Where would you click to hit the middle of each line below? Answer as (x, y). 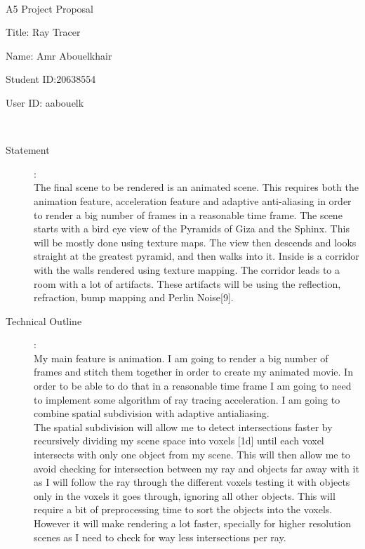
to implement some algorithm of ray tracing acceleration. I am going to (187, 399)
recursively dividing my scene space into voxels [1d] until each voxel (179, 441)
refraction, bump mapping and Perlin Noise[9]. (134, 297)
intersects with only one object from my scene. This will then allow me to (192, 455)
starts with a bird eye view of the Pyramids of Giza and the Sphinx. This (192, 229)
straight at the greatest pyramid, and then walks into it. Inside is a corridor (197, 256)
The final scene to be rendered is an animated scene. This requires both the (196, 187)
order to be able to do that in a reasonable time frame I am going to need (193, 386)
